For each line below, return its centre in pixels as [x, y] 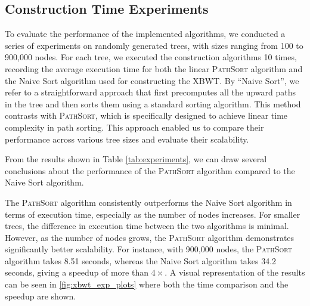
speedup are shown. [41, 296]
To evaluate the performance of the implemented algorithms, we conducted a [145, 34]
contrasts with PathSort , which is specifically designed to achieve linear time [146, 115]
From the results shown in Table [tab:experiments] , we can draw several [136, 159]
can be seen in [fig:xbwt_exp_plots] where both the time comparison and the [147, 284]
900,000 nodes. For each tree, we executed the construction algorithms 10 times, [151, 57]
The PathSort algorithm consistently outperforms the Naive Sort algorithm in [148, 202]
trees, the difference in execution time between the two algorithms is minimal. [147, 226]
